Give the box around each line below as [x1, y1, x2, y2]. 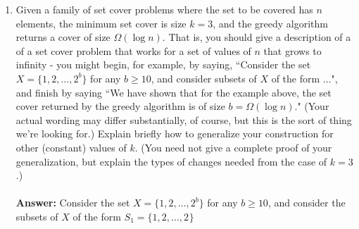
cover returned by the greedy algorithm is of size [15, 99, 225, 113]
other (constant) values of [15, 140, 127, 154]
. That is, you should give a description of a [162, 30, 351, 44]
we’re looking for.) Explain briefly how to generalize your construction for [15, 126, 334, 141]
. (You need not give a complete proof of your [134, 140, 332, 154]
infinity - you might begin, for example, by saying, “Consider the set [15, 57, 311, 72]
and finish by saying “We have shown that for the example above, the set [15, 85, 332, 99]
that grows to [263, 43, 322, 58]
